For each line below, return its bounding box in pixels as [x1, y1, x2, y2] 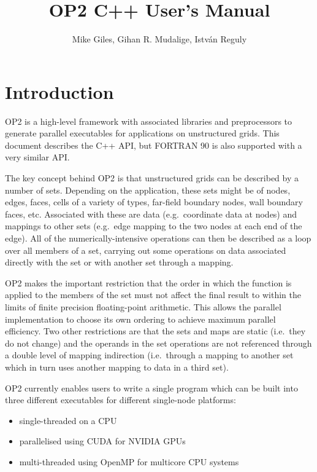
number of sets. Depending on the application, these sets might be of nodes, [5, 183, 291, 196]
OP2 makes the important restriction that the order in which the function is [5, 276, 292, 289]
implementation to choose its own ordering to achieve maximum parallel [5, 312, 276, 325]
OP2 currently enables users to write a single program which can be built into [5, 381, 298, 394]
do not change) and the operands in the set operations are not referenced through [5, 336, 312, 349]
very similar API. [5, 151, 70, 163]
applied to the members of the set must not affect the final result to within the [5, 288, 301, 301]
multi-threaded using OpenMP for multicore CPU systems [19, 455, 239, 468]
